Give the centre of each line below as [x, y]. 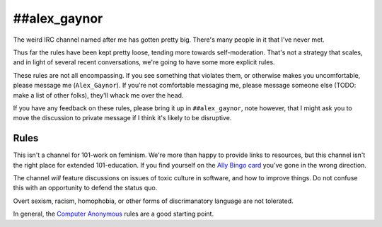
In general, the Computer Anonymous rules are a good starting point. [114, 214]
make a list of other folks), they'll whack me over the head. [98, 95]
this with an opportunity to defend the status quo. [85, 188]
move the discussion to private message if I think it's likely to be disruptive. [122, 118]
